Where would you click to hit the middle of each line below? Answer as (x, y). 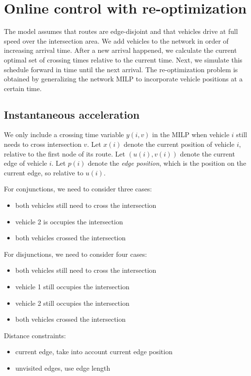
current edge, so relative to (44, 172)
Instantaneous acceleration (72, 114)
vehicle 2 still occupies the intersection (72, 303)
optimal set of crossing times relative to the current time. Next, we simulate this (123, 59)
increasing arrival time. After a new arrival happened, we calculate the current (120, 50)
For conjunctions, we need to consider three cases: (78, 189)
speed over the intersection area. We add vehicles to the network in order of (116, 40)
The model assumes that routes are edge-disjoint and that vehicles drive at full (121, 31)
